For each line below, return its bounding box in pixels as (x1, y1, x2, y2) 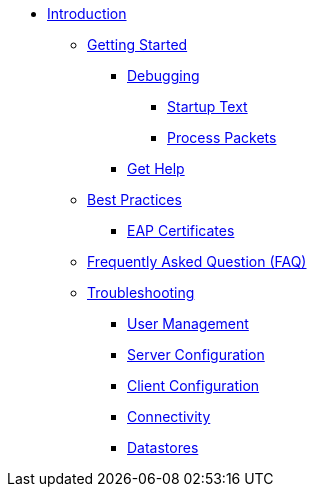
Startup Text (167, 98, 248, 115)
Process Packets (167, 129, 277, 146)
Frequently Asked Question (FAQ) (87, 253, 307, 270)
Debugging (127, 67, 200, 84)
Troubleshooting (87, 284, 195, 301)
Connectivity (127, 408, 211, 425)
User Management (127, 315, 249, 332)
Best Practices (87, 191, 182, 208)
